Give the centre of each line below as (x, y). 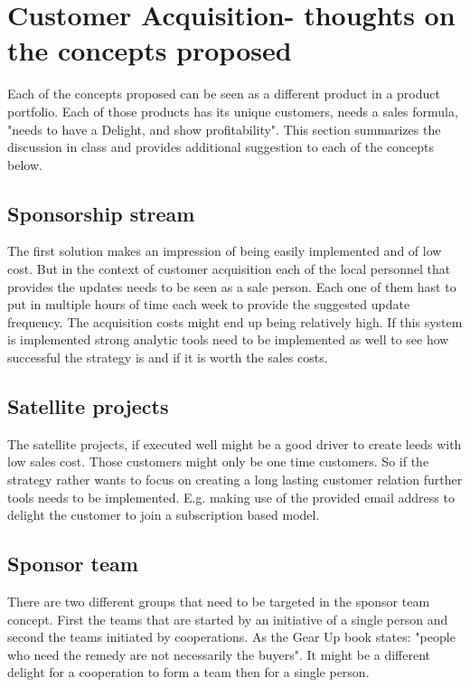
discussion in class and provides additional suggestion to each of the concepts (221, 147)
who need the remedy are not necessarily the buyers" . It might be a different (219, 654)
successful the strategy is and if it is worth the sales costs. (168, 358)
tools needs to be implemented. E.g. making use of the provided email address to (231, 497)
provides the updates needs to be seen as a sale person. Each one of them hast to (232, 286)
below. (25, 164)
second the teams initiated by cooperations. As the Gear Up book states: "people (231, 637)
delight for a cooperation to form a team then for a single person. (188, 672)
